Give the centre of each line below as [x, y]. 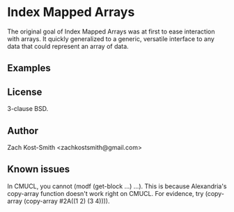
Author [23, 131]
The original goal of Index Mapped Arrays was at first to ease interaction [111, 31]
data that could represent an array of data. [68, 46]
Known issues [39, 169]
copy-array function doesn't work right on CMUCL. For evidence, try [106, 193]
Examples [29, 68]
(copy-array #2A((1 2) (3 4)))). [67, 201]
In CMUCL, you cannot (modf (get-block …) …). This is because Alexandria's [117, 186]
